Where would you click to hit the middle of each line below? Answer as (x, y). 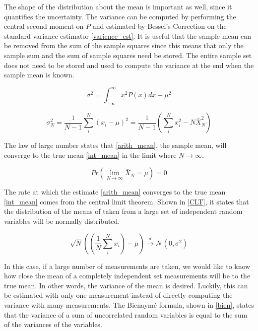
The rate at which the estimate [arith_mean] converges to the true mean (115, 192)
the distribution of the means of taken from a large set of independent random (123, 211)
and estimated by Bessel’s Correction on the (160, 26)
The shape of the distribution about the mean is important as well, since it (118, 6)
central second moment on (44, 26)
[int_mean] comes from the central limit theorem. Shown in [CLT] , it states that (127, 201)
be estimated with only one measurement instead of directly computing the (118, 295)
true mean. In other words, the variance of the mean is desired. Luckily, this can (126, 285)
